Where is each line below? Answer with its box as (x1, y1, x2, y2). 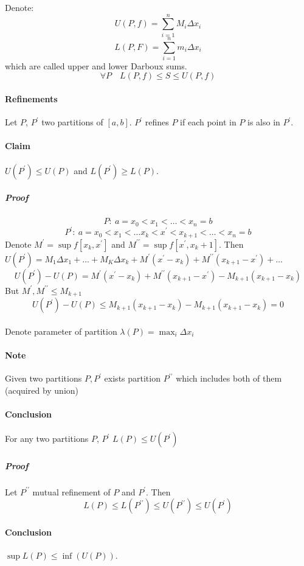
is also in (247, 116, 280, 128)
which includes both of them (176, 372, 282, 385)
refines (145, 116, 169, 128)
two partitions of (41, 116, 103, 128)
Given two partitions (5, 372, 82, 385)
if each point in (180, 116, 237, 128)
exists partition (104, 372, 161, 385)
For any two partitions (5, 432, 89, 445)
